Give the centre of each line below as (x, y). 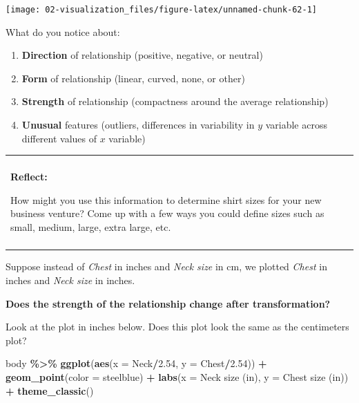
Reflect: (29, 177)
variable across (296, 125)
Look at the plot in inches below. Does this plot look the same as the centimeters (177, 327)
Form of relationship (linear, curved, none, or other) (133, 78)
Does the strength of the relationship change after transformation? (168, 303)
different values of (59, 138)
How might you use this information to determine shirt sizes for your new (166, 199)
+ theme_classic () (50, 390)
